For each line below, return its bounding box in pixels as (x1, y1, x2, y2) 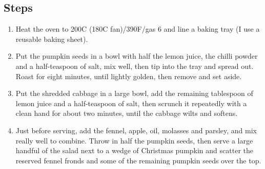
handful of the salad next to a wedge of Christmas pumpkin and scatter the (15, 145, 253, 156)
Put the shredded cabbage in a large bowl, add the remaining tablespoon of (15, 88, 253, 99)
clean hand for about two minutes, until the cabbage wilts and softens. (15, 108, 238, 118)
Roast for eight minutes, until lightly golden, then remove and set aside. (15, 70, 242, 81)
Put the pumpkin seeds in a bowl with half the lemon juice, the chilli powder (15, 51, 258, 61)
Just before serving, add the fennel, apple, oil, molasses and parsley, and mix (15, 125, 257, 135)
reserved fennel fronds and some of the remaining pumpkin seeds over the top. (15, 155, 261, 165)
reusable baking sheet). (15, 33, 88, 44)
